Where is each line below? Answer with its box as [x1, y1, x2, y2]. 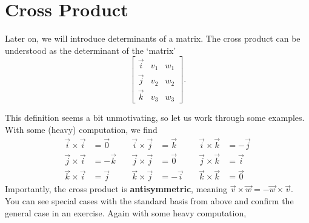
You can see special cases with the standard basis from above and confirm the [5, 194, 294, 207]
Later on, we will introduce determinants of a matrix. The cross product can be [5, 32, 301, 45]
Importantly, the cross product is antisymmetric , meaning [5, 183, 228, 195]
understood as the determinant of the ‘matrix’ [5, 44, 176, 56]
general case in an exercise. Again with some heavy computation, [5, 206, 247, 219]
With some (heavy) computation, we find [5, 123, 158, 136]
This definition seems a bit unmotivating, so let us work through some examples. [5, 111, 305, 124]
